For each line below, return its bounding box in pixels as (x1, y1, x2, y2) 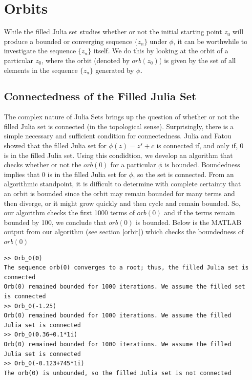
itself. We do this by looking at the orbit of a (93, 45, 229, 56)
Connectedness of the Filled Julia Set (4, 89, 196, 104)
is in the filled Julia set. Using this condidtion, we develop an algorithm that (4, 150, 233, 160)
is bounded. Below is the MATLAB (135, 217, 242, 227)
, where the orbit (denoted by (41, 55, 130, 65)
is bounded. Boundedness (165, 159, 240, 170)
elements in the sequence (4, 65, 78, 75)
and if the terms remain (164, 207, 235, 218)
